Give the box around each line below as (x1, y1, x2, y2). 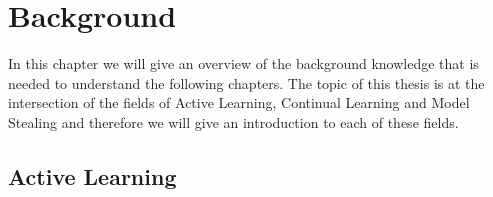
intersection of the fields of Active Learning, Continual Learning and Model (8, 92, 470, 113)
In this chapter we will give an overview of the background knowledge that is (8, 53, 479, 74)
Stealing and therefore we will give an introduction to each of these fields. (8, 111, 459, 132)
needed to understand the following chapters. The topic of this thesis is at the (8, 72, 485, 93)
